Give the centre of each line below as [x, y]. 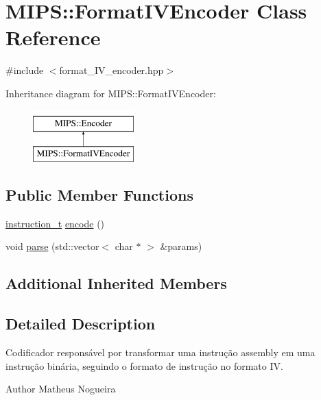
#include [25, 70]
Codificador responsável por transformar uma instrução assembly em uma [160, 352]
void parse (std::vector [52, 246]
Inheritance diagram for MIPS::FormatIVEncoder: [111, 93]
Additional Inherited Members [116, 283]
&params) [181, 246]
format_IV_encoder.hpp [111, 70]
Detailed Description [81, 324]
